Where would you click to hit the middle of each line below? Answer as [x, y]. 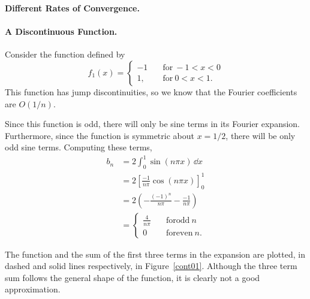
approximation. [33, 289]
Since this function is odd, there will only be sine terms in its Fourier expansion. [153, 124]
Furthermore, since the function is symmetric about [100, 135]
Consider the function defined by [65, 54]
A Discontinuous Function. [61, 31]
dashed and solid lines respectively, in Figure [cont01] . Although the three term [151, 266]
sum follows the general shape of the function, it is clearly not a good [133, 277]
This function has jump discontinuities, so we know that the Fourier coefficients [151, 91]
